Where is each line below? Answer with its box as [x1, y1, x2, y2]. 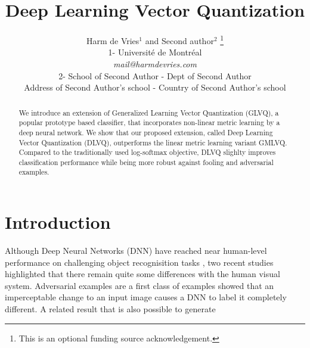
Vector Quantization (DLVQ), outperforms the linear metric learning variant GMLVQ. [18, 137, 287, 147]
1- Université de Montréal [108, 46, 202, 58]
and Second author [145, 34, 214, 46]
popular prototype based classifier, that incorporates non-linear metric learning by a [18, 117, 280, 128]
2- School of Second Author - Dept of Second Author [58, 69, 252, 82]
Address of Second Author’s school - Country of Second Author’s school [24, 81, 286, 94]
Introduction [5, 210, 111, 234]
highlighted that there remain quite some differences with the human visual [5, 268, 280, 280]
